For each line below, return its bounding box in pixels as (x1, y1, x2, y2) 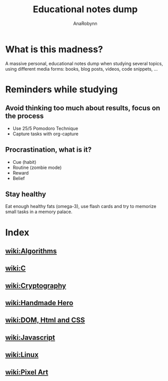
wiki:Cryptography (5, 281, 66, 290)
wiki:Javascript (5, 333, 55, 342)
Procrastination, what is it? (5, 145, 92, 154)
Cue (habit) (12, 159, 37, 165)
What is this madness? (5, 43, 103, 55)
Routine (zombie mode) (12, 164, 62, 170)
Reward (12, 169, 29, 176)
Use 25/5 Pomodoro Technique (12, 125, 79, 131)
